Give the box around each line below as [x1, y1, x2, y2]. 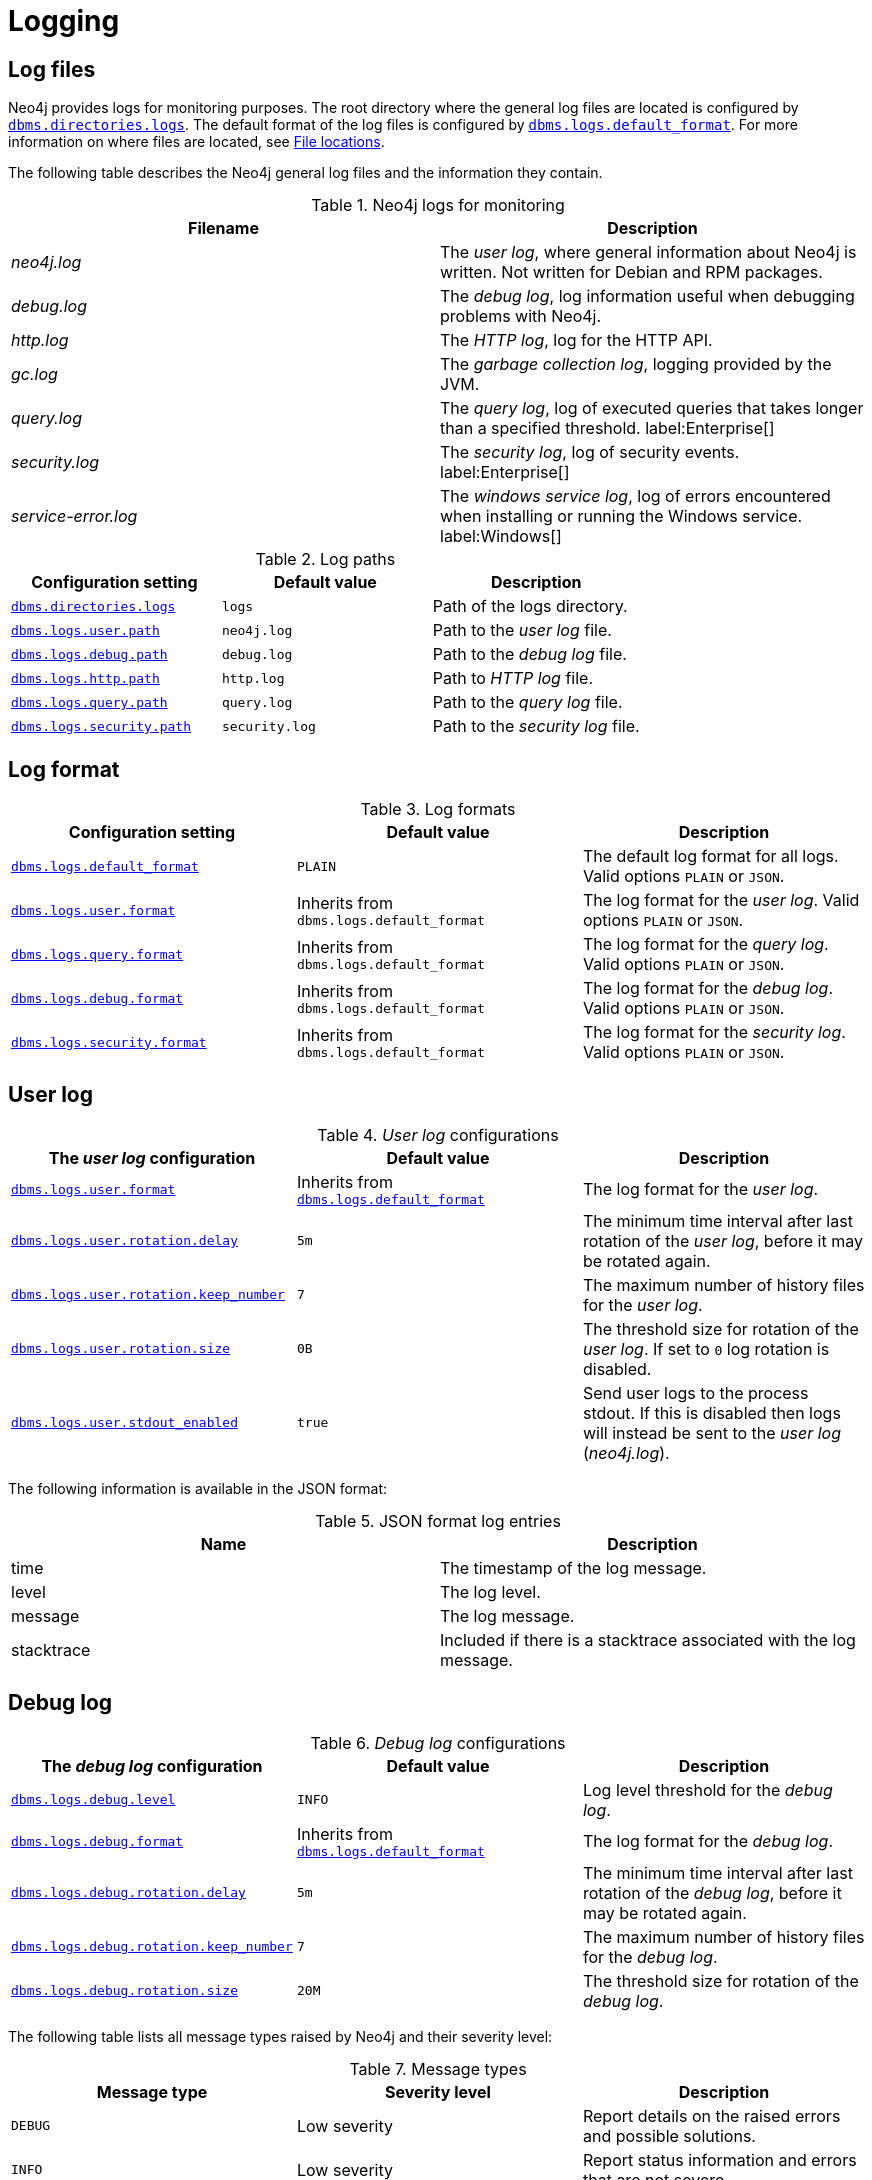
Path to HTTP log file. [432, 668, 594, 689]
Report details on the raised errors [582, 2105, 841, 2126]
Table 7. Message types [349, 2058, 527, 2079]
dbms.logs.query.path [11, 694, 168, 710]
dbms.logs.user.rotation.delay [11, 1233, 238, 1249]
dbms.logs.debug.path [11, 646, 168, 662]
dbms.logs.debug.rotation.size [11, 1983, 238, 1999]
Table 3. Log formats [360, 799, 516, 820]
